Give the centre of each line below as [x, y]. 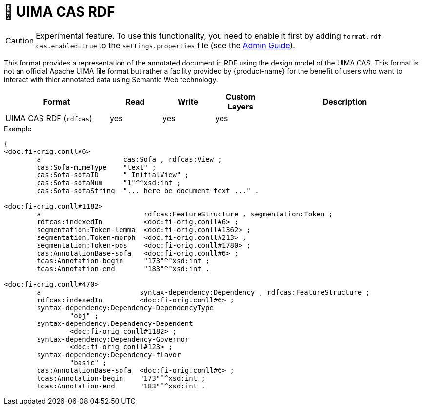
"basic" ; [88, 362]
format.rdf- [364, 36]
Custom [241, 97]
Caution [20, 40]
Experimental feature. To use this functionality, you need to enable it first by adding [188, 35]
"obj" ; [84, 315]
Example [18, 129]
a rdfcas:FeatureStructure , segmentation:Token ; [185, 214]
